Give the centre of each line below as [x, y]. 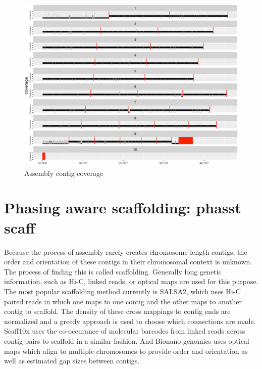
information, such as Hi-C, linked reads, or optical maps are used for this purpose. [131, 281]
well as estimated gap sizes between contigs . [72, 361]
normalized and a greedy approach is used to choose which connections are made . [130, 321]
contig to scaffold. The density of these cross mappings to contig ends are [117, 311]
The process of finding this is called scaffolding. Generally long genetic [113, 271]
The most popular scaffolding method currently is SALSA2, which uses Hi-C [122, 291]
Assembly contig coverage [64, 173]
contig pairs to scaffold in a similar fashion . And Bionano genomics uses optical [127, 340]
